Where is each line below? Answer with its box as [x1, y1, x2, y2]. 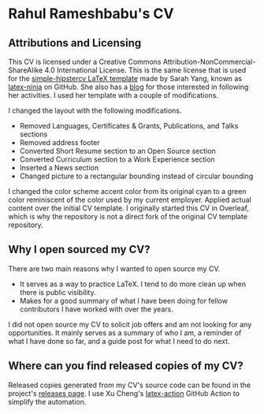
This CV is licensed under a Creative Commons [8, 57, 162, 66]
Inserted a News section [19, 163, 99, 172]
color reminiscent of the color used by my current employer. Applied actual [8, 195, 252, 204]
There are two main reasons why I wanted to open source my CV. [8, 263, 221, 273]
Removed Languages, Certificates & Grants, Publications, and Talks [19, 121, 239, 130]
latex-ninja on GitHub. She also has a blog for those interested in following [8, 82, 249, 91]
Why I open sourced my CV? [8, 243, 151, 256]
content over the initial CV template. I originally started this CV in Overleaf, [8, 203, 250, 213]
